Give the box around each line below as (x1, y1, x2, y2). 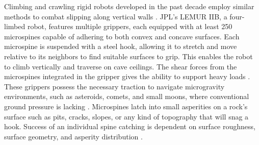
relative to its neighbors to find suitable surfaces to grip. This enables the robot (4, 51, 253, 61)
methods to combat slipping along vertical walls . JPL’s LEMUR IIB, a (4, 11, 227, 21)
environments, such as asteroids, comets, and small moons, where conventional (4, 91, 249, 102)
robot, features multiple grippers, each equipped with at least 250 (27, 21, 232, 32)
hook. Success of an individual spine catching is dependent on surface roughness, (4, 121, 255, 132)
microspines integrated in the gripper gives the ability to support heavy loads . (4, 71, 250, 82)
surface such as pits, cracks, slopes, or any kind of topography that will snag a (4, 111, 249, 122)
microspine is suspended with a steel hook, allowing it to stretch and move (4, 41, 237, 52)
